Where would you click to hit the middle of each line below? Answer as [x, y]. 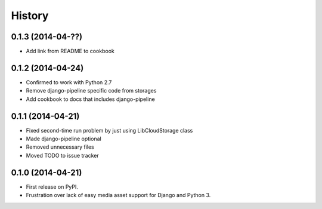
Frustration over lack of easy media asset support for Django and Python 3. [118, 195]
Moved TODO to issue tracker [62, 155]
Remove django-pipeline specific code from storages [91, 91]
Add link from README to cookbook [70, 51]
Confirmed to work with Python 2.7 [69, 82]
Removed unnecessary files [60, 147]
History [30, 16]
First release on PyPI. [52, 187]
